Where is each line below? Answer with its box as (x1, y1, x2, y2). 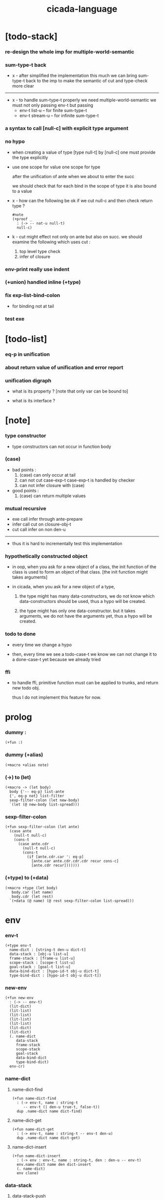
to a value (12, 188, 32, 194)
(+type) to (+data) (5, 875, 49, 881)
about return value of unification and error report (5, 364, 123, 370)
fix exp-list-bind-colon (5, 292, 60, 299)
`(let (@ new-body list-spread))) (9, 802, 80, 807)
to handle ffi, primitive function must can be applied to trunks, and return (12, 679, 159, 686)
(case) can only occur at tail (19, 472, 76, 478)
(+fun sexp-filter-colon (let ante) (5, 825, 80, 830)
